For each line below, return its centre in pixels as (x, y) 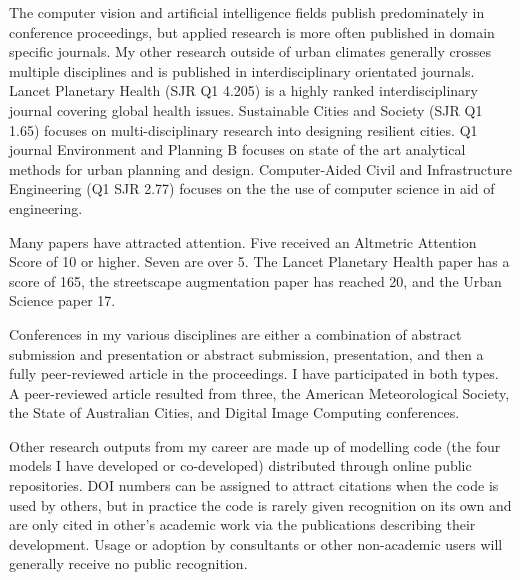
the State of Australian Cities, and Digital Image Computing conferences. (234, 412)
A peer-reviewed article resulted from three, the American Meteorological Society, (259, 392)
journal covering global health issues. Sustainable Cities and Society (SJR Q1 (246, 109)
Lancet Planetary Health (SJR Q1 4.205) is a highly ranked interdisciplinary (243, 90)
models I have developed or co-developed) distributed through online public (240, 465)
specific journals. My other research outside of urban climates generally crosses (250, 51)
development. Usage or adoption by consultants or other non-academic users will (256, 543)
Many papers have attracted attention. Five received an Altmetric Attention (243, 241)
